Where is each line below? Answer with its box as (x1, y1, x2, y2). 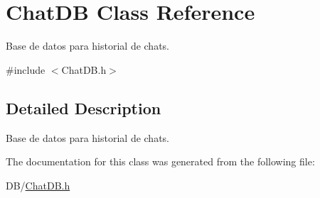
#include (6, 62, 46, 77)
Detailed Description (6, 97, 161, 119)
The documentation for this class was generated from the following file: (6, 154, 315, 169)
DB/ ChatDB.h (6, 177, 70, 192)
